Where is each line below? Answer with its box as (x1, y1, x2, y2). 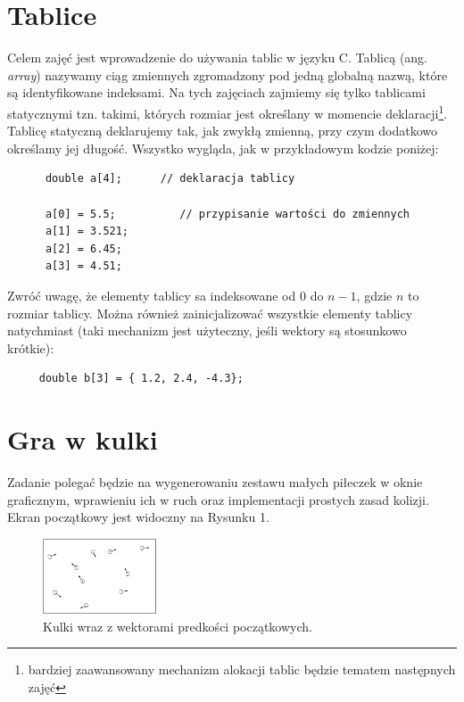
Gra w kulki (7, 421, 158, 458)
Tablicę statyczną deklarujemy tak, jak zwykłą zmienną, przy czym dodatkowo (7, 121, 438, 140)
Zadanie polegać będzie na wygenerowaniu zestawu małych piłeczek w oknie (7, 473, 423, 491)
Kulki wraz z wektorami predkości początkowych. (43, 616, 312, 635)
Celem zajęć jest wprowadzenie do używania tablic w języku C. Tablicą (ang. (7, 48, 428, 67)
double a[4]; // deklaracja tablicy (45, 172, 295, 186)
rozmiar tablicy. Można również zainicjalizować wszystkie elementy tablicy (7, 303, 413, 322)
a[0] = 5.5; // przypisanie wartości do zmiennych (45, 207, 410, 220)
